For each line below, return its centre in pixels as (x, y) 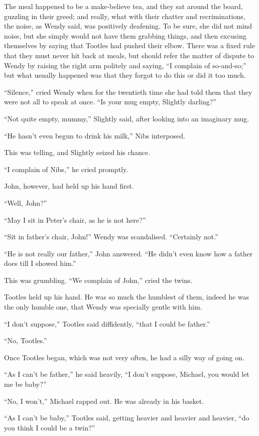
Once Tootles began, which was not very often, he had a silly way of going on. (124, 357)
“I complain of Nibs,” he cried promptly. (66, 169)
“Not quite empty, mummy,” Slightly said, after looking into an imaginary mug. (127, 118)
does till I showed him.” (40, 263)
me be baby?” (25, 384)
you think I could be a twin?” (50, 427)
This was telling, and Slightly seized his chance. (77, 152)
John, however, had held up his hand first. (69, 186)
